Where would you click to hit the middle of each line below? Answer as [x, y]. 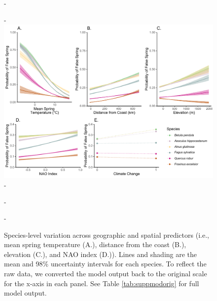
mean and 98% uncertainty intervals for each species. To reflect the [105, 264]
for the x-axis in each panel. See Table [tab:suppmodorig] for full [102, 283]
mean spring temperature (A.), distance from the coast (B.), [95, 244]
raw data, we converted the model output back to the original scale [106, 274]
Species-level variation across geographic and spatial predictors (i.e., [107, 235]
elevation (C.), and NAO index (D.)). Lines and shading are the [101, 254]
